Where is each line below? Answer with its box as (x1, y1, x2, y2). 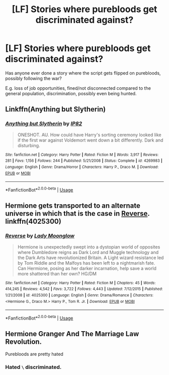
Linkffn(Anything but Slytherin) (5, 105, 106, 114)
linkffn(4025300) (5, 217, 61, 226)
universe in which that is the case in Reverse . (5, 209, 150, 218)
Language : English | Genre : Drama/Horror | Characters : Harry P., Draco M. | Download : (5, 164, 159, 169)
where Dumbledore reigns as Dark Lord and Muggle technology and (17, 249, 159, 255)
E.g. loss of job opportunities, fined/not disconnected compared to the (5, 85, 151, 91)
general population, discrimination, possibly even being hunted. (5, 90, 137, 96)
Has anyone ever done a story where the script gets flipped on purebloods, (5, 70, 161, 76)
